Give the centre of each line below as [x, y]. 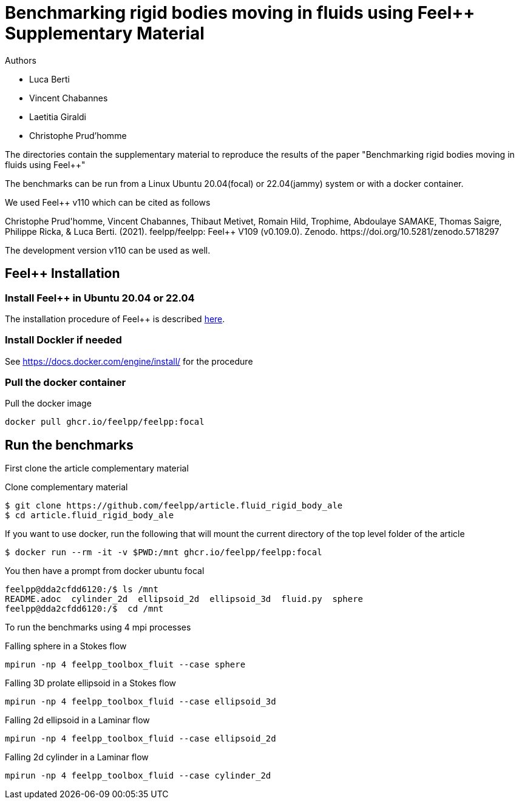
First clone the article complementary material [97, 468]
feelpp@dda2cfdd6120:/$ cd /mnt [84, 609]
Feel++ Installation [63, 274]
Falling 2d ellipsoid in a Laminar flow [77, 720]
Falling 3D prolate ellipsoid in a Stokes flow [91, 683]
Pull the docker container [66, 383]
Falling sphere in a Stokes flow [66, 646]
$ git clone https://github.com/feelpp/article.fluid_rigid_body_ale [174, 506]
